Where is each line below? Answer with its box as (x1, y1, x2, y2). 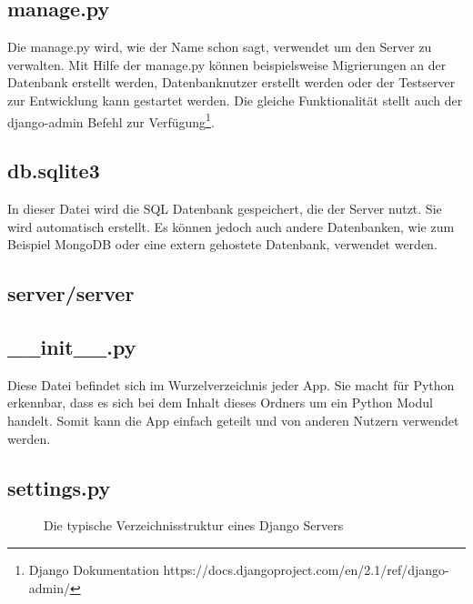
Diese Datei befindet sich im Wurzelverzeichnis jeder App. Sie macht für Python (7, 375, 455, 394)
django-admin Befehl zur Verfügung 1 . (7, 109, 215, 131)
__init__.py (7, 332, 136, 360)
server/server (7, 279, 135, 307)
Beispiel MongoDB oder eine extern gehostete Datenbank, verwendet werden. (7, 235, 438, 254)
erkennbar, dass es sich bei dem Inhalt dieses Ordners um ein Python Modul (7, 393, 433, 412)
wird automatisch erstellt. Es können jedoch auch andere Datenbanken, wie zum (7, 216, 455, 236)
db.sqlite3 (7, 156, 100, 185)
